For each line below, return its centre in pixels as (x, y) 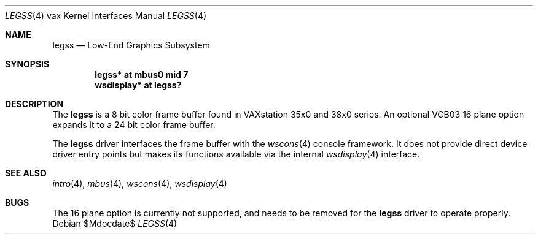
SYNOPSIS (27, 64)
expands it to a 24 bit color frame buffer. (134, 125)
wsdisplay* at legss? (138, 85)
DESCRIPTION (34, 104)
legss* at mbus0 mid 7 (142, 74)
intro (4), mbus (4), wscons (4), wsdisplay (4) (140, 184)
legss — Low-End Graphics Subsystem (131, 45)
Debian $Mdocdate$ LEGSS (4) (115, 223)
